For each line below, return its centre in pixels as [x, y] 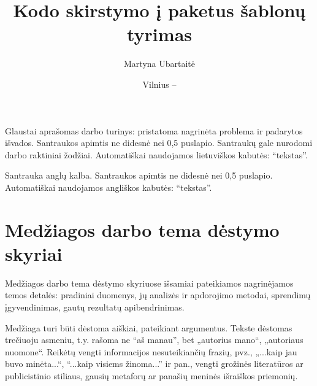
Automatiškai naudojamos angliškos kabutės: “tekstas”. [109, 187]
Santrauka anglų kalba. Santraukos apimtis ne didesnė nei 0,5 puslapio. [139, 175]
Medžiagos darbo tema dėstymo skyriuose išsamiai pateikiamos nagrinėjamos [149, 283]
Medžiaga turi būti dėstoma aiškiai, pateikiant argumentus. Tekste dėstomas [149, 327]
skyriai [34, 253]
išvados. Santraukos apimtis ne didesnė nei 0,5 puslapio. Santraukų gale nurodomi [159, 143]
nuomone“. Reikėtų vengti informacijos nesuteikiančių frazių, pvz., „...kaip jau [151, 351]
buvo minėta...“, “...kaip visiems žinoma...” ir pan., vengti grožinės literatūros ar [154, 364]
